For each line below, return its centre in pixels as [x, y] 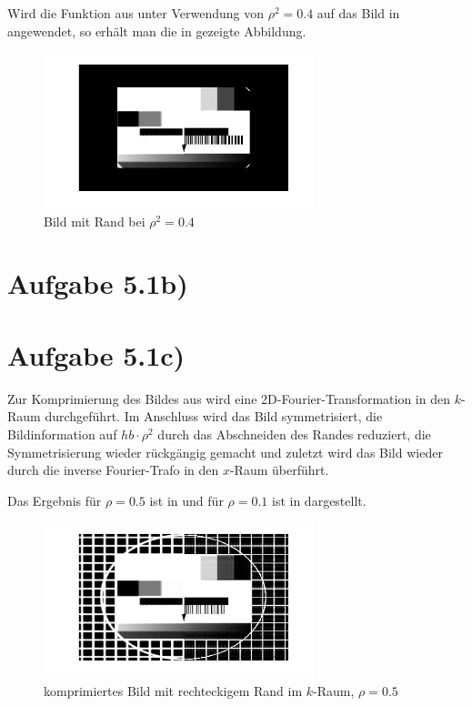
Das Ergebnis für [55, 500]
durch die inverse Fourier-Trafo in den [113, 470]
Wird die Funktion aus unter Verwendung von [136, 13]
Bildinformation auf [62, 434]
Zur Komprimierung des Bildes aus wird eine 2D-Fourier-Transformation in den [229, 398]
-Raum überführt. [279, 470]
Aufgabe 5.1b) [98, 283]
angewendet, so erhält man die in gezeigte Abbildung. [157, 30]
